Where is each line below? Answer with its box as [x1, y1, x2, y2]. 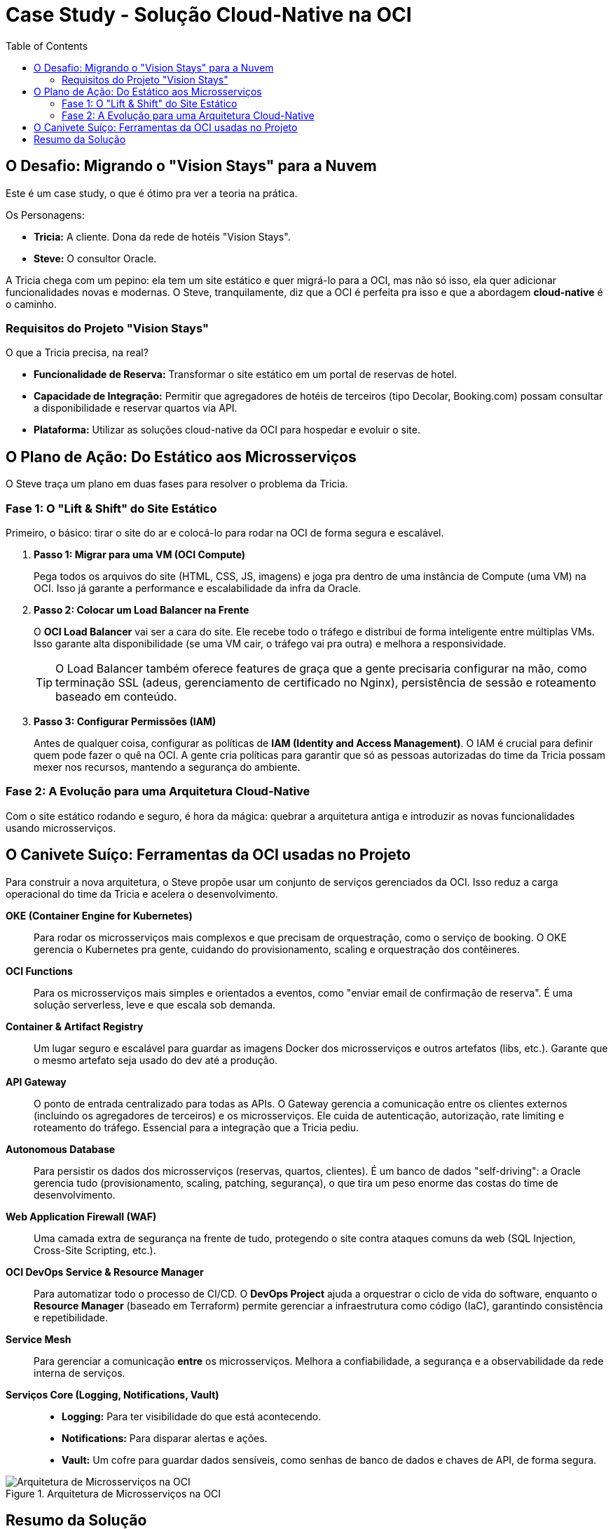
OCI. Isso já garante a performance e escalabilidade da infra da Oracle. [34, 581, 361, 594]
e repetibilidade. [34, 1311, 108, 1323]
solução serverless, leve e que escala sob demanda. [34, 998, 276, 1011]
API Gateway [6, 1075, 67, 1088]
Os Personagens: [6, 208, 85, 221]
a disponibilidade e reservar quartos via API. [34, 402, 237, 415]
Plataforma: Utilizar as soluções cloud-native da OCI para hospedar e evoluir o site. [34, 424, 420, 436]
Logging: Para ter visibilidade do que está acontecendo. [62, 1410, 322, 1422]
